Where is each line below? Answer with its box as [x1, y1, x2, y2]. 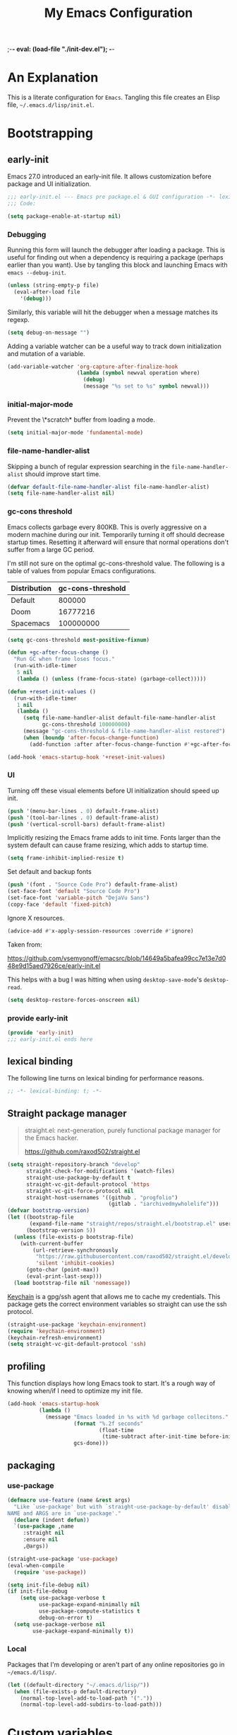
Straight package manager [7, 1107, 127, 1119]
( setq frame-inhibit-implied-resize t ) [7, 855, 125, 862]
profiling [7, 1360, 46, 1372]
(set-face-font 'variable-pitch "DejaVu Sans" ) [7, 894, 150, 901]
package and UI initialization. [7, 180, 92, 188]
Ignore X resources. [7, 913, 65, 922]
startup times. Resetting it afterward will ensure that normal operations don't [7, 538, 229, 546]
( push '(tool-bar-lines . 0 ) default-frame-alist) [7, 814, 159, 822]
